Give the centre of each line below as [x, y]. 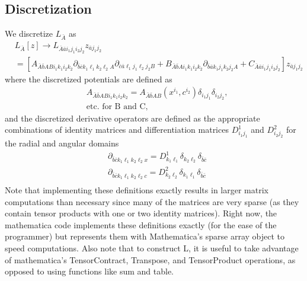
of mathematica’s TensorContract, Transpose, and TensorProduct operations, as [150, 259]
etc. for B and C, [117, 106]
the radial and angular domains [62, 143]
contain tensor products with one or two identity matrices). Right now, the [141, 213]
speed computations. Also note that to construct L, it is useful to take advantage [152, 248]
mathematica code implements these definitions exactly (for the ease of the [141, 224]
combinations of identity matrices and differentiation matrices [117, 130]
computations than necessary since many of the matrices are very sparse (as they [152, 201]
